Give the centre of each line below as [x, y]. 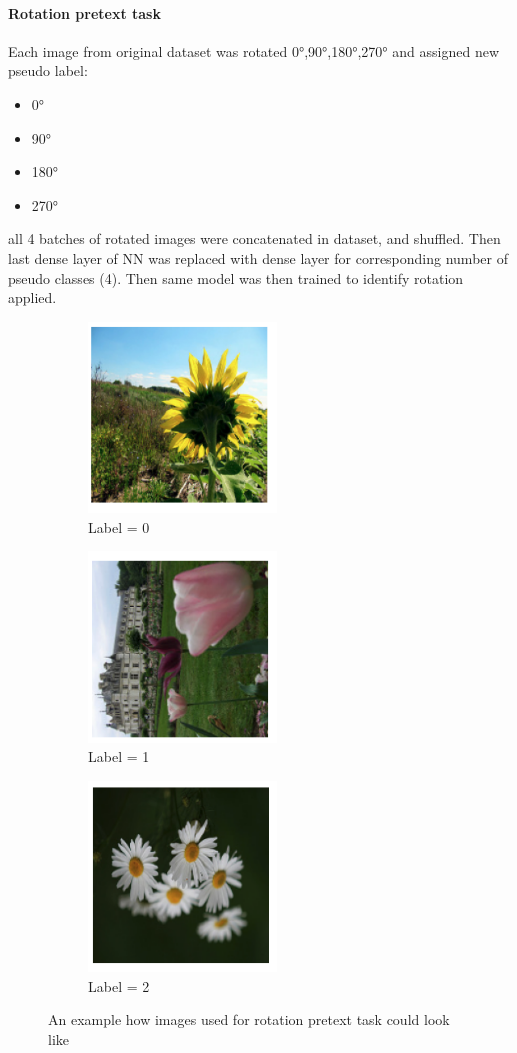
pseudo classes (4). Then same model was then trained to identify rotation [236, 277]
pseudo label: [48, 70]
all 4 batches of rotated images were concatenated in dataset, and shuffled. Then [254, 238]
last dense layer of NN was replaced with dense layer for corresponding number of [258, 257]
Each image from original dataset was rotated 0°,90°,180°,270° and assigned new [253, 50]
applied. [32, 297]
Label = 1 [119, 756]
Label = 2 [119, 985]
